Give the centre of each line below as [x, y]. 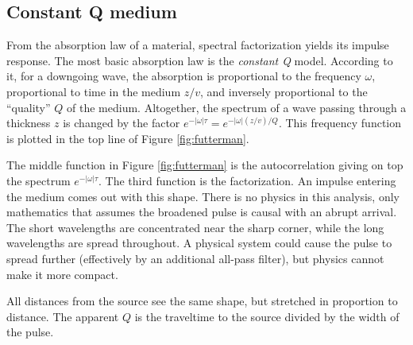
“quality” [29, 107]
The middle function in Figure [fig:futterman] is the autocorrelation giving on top [205, 165]
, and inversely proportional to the [284, 91]
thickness [29, 123]
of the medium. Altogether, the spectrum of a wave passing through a [237, 107]
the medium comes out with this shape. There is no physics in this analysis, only [203, 196]
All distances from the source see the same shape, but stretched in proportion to [202, 301]
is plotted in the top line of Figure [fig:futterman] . [128, 138]
